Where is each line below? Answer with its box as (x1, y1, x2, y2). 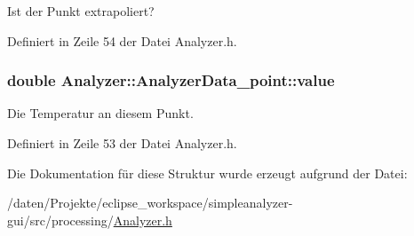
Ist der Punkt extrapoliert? (7, 2, 155, 20)
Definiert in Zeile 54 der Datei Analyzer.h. (7, 31, 237, 50)
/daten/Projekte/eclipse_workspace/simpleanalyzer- (7, 193, 293, 212)
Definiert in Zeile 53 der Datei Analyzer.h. (7, 134, 237, 152)
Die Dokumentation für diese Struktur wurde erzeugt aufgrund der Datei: (7, 163, 408, 182)
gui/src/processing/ (7, 210, 114, 229)
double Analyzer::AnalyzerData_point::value (7, 69, 335, 91)
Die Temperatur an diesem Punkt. (7, 104, 194, 122)
